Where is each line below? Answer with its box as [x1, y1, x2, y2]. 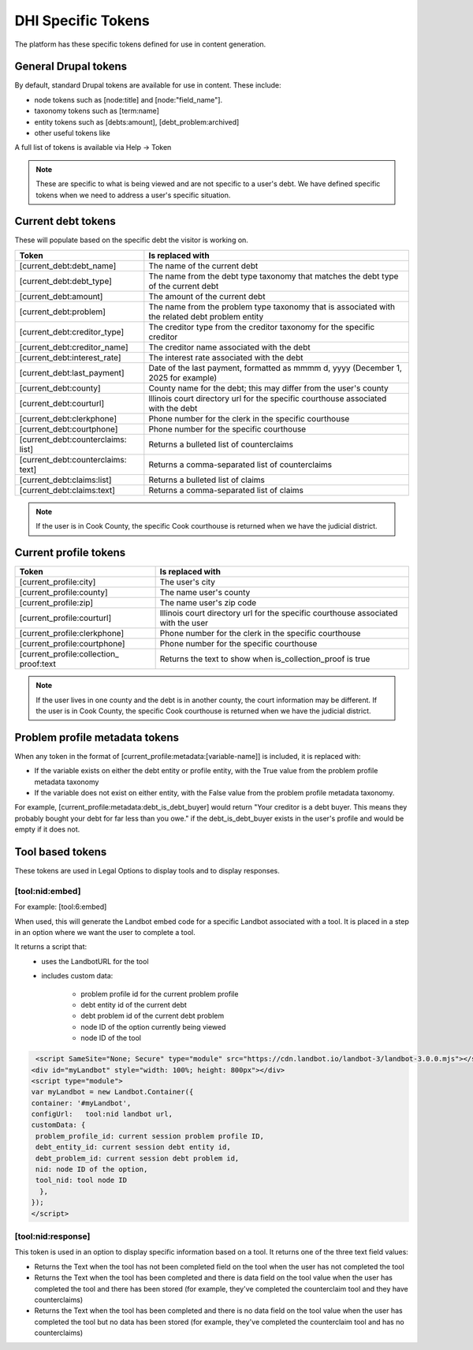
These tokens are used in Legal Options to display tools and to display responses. [14, 866, 280, 876]
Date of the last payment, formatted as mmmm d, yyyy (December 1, [148, 362, 402, 373]
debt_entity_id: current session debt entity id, [35, 1142, 232, 1152]
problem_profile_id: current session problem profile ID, [35, 1131, 264, 1140]
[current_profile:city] [19, 577, 96, 588]
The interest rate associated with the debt [148, 352, 304, 363]
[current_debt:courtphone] [19, 423, 118, 434]
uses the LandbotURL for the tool [41, 956, 149, 966]
